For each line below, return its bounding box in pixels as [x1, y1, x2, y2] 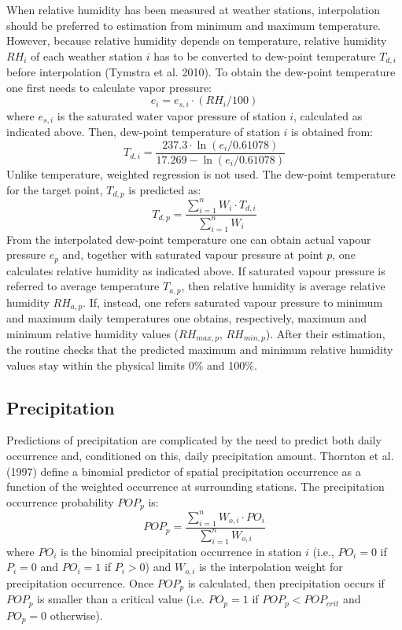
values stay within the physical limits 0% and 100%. [6, 356, 257, 373]
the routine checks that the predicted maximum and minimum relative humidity [6, 341, 393, 358]
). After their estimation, [265, 325, 385, 341]
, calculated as [293, 107, 363, 123]
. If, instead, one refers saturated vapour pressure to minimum [83, 293, 383, 310]
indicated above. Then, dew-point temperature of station [6, 123, 280, 140]
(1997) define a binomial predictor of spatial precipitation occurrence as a [6, 462, 361, 479]
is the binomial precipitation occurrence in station [61, 543, 302, 559]
